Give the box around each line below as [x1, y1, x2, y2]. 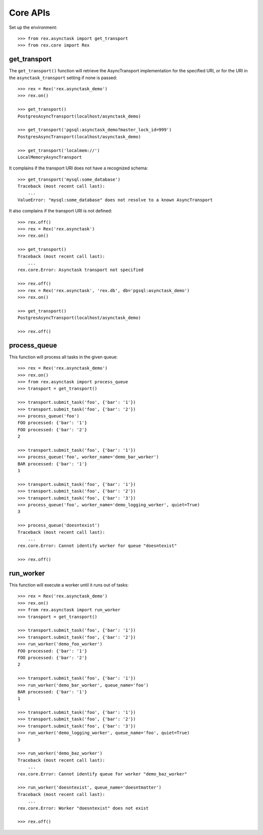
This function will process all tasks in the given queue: [9, 354, 118, 360]
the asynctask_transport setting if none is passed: [9, 75, 117, 81]
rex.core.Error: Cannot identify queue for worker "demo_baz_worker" [18, 771, 188, 776]
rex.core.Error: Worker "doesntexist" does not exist [18, 805, 149, 811]
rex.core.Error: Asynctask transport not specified [18, 267, 144, 273]
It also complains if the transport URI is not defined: [9, 208, 113, 214]
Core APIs [9, 7, 51, 18]
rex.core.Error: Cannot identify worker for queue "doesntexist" [18, 543, 177, 549]
